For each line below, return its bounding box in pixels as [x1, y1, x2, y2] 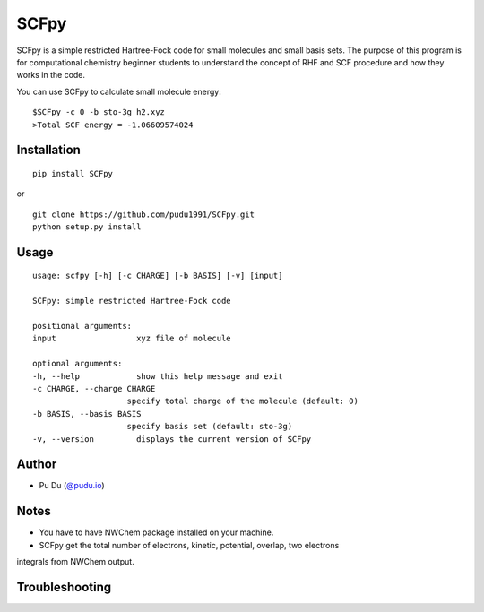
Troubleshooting [16, 579, 112, 595]
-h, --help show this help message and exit [32, 371, 283, 381]
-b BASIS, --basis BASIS [32, 409, 142, 418]
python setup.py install [32, 222, 142, 232]
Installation [16, 142, 81, 158]
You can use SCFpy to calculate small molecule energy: [16, 86, 221, 97]
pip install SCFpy [32, 168, 114, 178]
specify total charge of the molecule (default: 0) [126, 396, 359, 407]
